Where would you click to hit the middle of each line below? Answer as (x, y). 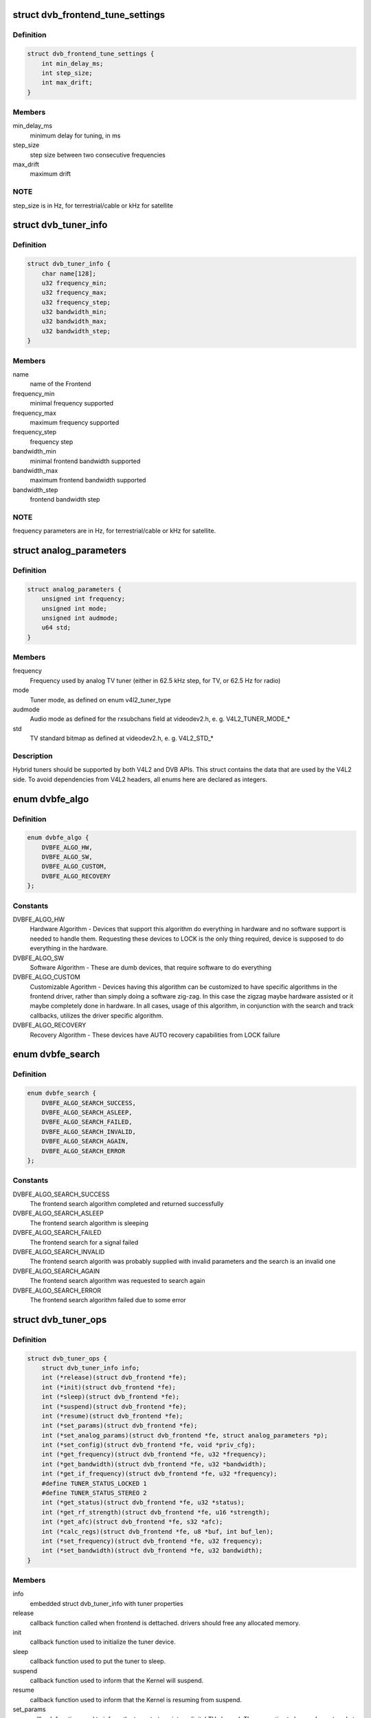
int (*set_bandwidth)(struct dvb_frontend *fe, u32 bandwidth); (152, 1551)
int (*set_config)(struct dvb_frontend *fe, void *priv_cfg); (148, 1445)
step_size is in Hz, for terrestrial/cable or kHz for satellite (93, 205)
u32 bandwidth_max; (75, 322)
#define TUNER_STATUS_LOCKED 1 (94, 1483)
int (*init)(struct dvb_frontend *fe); (109, 1387)
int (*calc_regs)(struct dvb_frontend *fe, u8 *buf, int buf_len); (158, 1531)
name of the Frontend (60, 384)
